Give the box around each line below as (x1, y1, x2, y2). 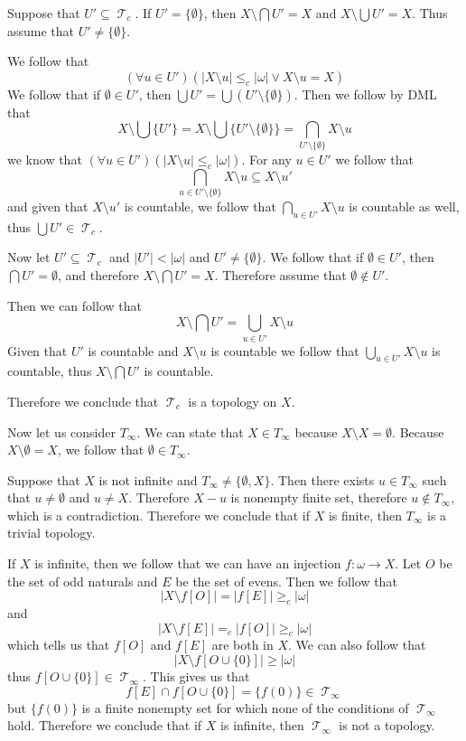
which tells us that (7, 635, 110, 654)
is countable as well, (349, 197, 460, 216)
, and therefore (57, 266, 139, 285)
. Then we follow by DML (294, 84, 437, 103)
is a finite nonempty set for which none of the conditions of (81, 698, 409, 717)
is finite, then (328, 505, 402, 524)
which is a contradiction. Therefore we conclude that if (7, 505, 311, 524)
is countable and (88, 341, 179, 360)
